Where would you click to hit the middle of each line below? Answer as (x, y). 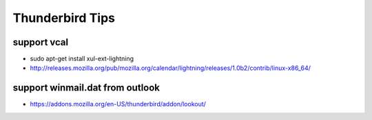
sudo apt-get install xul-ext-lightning (82, 59)
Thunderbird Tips (64, 18)
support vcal (41, 42)
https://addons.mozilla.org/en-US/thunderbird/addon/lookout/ (118, 104)
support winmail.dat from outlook (86, 88)
